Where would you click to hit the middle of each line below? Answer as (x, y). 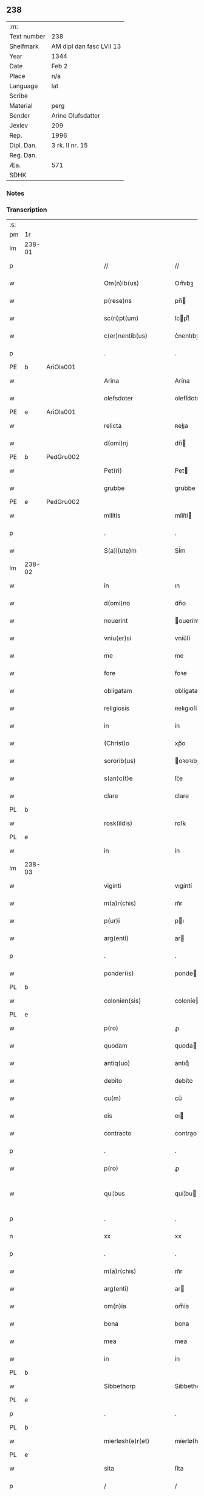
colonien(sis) (123, 1001)
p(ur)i (112, 921)
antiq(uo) (117, 1063)
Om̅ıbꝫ (184, 283)
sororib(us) (120, 761)
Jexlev (19, 126)
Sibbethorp (120, 1386)
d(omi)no (117, 603)
